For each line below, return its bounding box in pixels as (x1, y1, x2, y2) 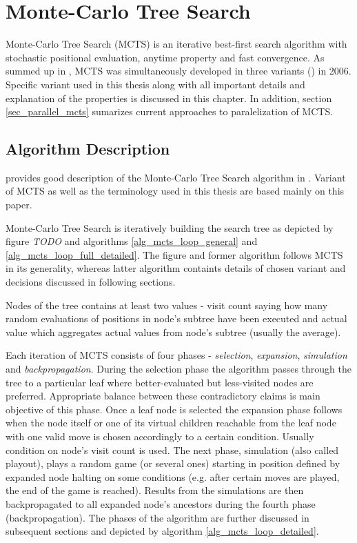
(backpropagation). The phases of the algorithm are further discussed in (6, 510, 309, 524)
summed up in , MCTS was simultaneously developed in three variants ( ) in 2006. (6, 63, 351, 78)
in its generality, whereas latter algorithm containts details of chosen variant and (6, 261, 346, 275)
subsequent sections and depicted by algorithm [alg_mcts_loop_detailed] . (6, 524, 319, 538)
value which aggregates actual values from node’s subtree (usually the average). (6, 324, 341, 339)
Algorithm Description (6, 138, 170, 159)
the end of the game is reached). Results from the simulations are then (6, 483, 304, 497)
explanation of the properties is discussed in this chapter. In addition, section (6, 90, 332, 105)
